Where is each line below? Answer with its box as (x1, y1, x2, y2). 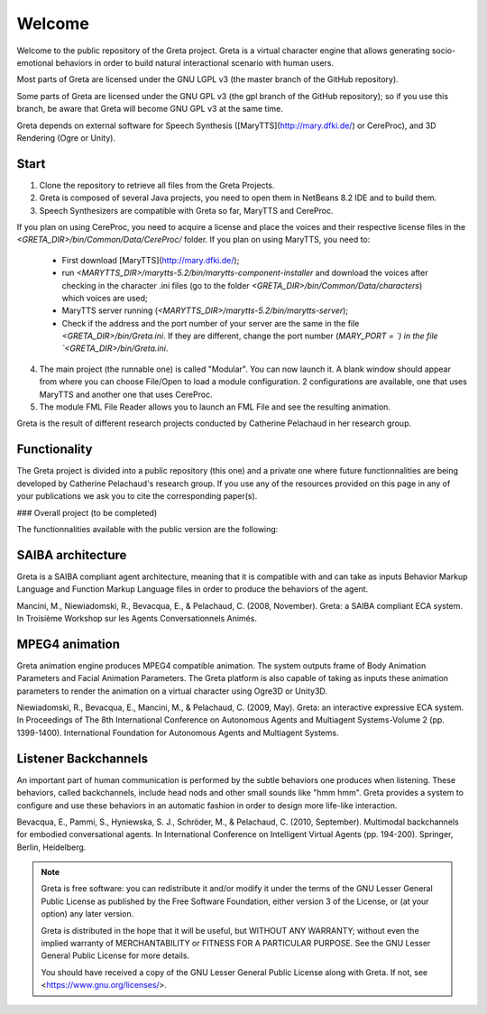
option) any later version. (41, 908, 134, 919)
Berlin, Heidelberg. (16, 842, 87, 853)
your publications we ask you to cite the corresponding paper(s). (16, 491, 258, 502)
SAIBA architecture (16, 547, 127, 563)
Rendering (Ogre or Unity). (16, 132, 116, 143)
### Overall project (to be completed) (16, 507, 158, 518)
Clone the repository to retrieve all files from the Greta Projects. (39, 180, 275, 190)
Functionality (16, 442, 93, 457)
